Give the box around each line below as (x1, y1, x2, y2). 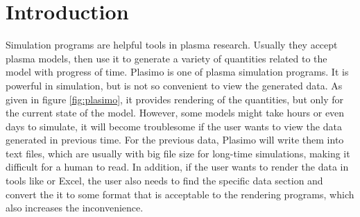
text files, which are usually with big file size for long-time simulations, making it (6, 146, 350, 160)
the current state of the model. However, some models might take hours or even (6, 105, 345, 120)
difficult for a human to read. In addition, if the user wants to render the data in (6, 159, 349, 174)
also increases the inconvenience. (6, 200, 144, 215)
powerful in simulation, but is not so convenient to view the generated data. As (6, 78, 343, 92)
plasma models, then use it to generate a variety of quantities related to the (6, 51, 327, 65)
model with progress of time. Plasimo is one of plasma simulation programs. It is (6, 64, 349, 79)
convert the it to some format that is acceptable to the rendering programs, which (6, 186, 354, 201)
